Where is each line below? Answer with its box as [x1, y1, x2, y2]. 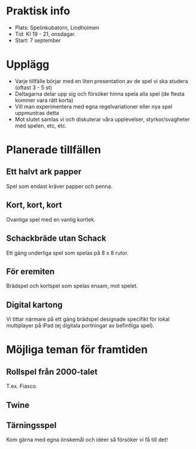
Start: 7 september [14, 37, 62, 44]
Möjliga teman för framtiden [6, 343, 148, 357]
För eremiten [6, 266, 55, 277]
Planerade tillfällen [6, 143, 102, 157]
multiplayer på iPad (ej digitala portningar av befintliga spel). [6, 322, 155, 329]
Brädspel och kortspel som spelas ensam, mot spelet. [6, 283, 139, 290]
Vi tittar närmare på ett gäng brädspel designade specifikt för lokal [6, 315, 170, 323]
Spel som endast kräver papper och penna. [6, 183, 113, 190]
